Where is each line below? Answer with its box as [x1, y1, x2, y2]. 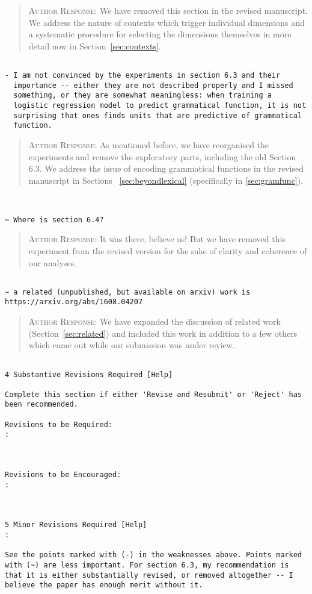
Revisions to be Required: [5, 420, 112, 429]
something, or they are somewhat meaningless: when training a [13, 91, 272, 100]
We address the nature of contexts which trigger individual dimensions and [28, 16, 305, 28]
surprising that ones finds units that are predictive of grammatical [13, 111, 302, 120]
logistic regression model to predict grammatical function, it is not [13, 101, 307, 110]
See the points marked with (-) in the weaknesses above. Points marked [5, 551, 302, 560]
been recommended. [5, 400, 78, 409]
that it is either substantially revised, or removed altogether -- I [5, 571, 293, 580]
